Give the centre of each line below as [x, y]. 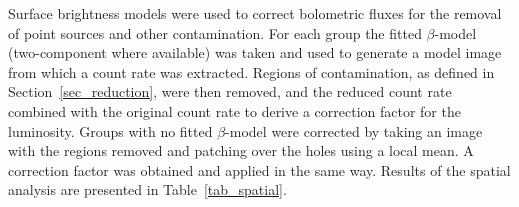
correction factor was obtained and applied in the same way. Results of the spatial [259, 169]
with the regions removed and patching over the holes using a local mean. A [241, 150]
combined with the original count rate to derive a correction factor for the [234, 110]
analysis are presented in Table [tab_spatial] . [147, 189]
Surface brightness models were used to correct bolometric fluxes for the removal [255, 13]
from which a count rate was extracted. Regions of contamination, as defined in [251, 71]
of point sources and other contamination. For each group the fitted [215, 32]
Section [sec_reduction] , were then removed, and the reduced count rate [230, 91]
